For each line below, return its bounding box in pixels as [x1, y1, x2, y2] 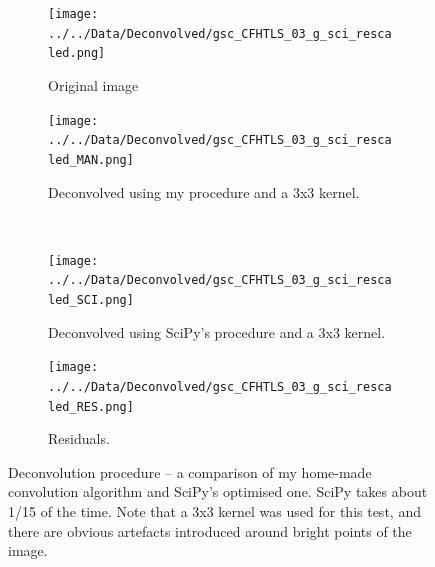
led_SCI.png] [48, 293, 134, 308]
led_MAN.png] [48, 152, 134, 167]
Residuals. [48, 428, 110, 449]
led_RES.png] [48, 399, 134, 414]
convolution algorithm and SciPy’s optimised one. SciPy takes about [8, 481, 428, 502]
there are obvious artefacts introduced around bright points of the [8, 520, 412, 541]
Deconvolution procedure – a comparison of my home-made [8, 461, 372, 482]
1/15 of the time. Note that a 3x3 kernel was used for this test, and [8, 501, 421, 522]
